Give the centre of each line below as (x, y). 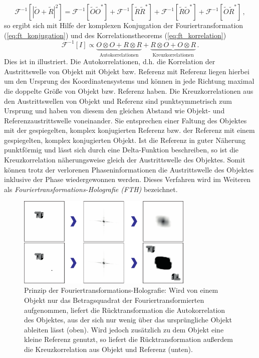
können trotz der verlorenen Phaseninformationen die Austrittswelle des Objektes (129, 169)
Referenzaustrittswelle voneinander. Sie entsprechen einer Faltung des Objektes (125, 120)
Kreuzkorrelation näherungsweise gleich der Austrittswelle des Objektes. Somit (125, 160)
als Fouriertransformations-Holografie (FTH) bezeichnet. (91, 189)
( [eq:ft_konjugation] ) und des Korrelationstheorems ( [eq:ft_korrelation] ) (115, 35)
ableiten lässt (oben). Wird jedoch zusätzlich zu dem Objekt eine (124, 329)
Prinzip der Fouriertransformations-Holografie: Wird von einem (121, 290)
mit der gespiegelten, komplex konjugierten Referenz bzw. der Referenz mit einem (129, 130)
